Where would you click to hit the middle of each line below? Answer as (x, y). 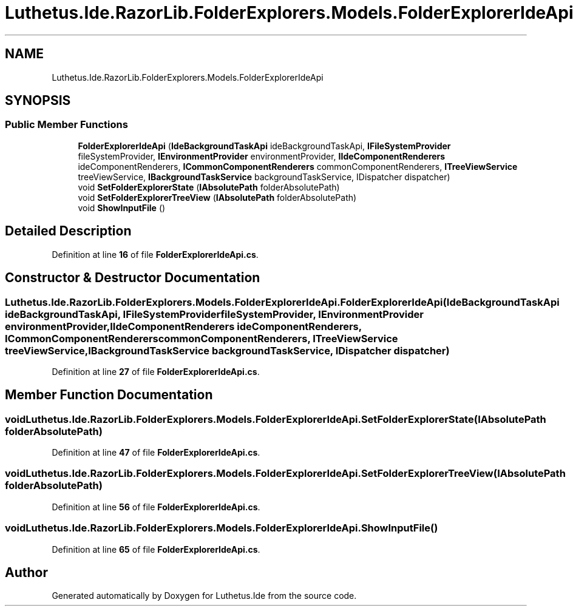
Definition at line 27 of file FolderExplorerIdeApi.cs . (156, 371)
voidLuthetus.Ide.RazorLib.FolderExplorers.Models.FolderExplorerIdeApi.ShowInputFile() (222, 528)
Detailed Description (68, 231)
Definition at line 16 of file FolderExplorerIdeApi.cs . (155, 254)
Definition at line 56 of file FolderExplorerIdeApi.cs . (156, 507)
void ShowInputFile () (122, 208)
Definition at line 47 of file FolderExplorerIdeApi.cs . (156, 453)
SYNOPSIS (38, 101)
